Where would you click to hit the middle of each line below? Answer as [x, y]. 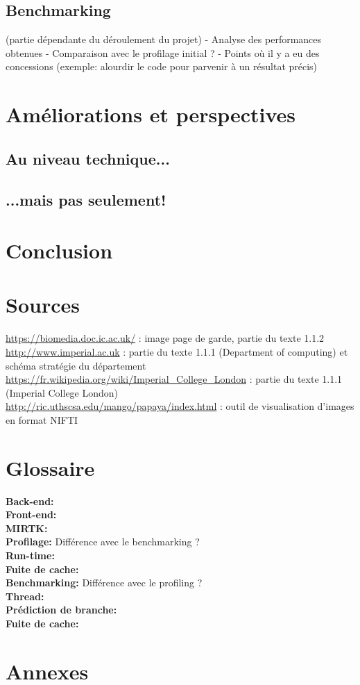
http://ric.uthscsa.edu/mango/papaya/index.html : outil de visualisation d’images [180, 406]
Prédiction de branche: [61, 610]
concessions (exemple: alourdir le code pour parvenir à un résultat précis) [162, 66]
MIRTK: [27, 528]
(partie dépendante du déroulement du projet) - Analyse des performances [164, 39]
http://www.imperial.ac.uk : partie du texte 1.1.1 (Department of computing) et [177, 352]
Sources [43, 305]
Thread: [25, 596]
